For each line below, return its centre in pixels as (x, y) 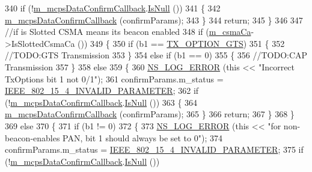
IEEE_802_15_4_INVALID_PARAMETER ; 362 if (102, 91)
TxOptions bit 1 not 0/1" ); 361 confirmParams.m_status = (114, 78)
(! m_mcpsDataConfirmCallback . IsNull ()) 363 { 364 (101, 102)
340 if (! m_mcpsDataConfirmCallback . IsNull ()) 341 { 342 (113, 8)
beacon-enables (32, 137)
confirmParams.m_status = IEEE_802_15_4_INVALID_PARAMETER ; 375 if (154, 149)
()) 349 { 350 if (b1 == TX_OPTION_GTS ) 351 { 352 (181, 43)
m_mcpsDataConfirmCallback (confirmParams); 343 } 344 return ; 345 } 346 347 (154, 20)
